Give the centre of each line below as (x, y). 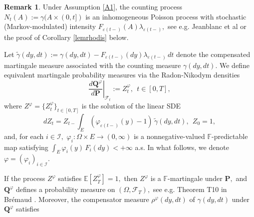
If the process (25, 178)
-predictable (230, 136)
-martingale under (195, 178)
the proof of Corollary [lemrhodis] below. (66, 37)
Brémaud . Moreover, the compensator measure (77, 199)
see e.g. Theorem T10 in (190, 189)
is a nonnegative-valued (169, 136)
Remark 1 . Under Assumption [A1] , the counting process (93, 6)
